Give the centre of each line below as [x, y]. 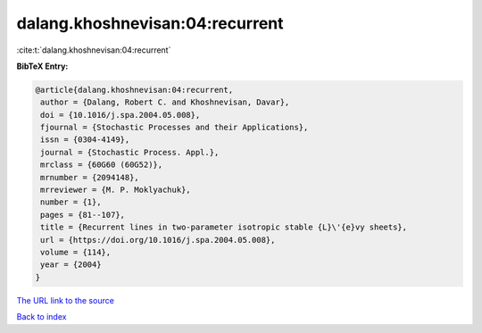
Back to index [42, 317]
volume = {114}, [76, 252]
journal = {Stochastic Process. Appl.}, [130, 152]
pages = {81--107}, [83, 215]
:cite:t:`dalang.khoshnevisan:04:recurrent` [94, 50]
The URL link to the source [66, 300]
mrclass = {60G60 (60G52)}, [102, 165]
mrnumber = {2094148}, [90, 177]
